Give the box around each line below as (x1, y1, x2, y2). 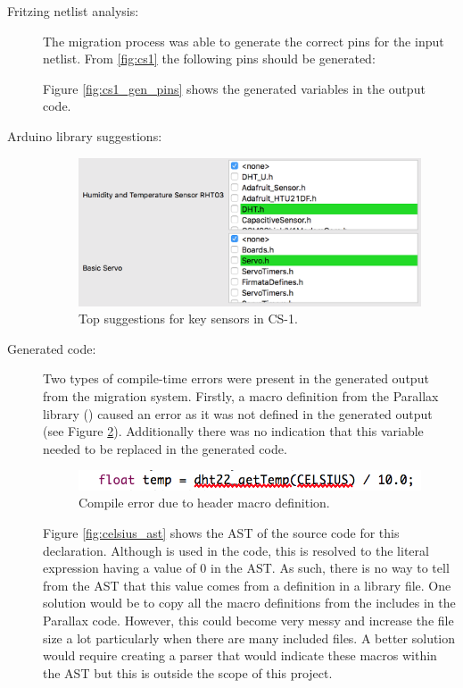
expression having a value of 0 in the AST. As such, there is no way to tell (43, 558, 450, 577)
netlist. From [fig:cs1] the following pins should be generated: (43, 49, 376, 68)
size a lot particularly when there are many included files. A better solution (43, 628, 456, 647)
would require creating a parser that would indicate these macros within (43, 646, 437, 665)
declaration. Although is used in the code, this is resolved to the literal (43, 541, 429, 559)
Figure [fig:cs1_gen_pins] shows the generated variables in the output (43, 79, 426, 97)
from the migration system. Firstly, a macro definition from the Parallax (43, 387, 439, 406)
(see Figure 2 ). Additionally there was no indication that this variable (43, 422, 424, 440)
